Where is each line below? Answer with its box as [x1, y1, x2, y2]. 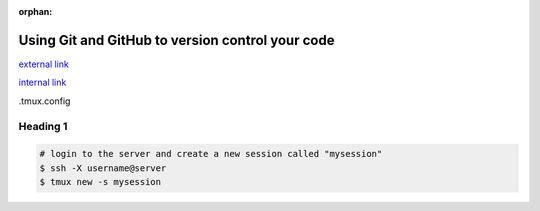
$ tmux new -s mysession [39, 176, 162, 188]
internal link [18, 76, 67, 89]
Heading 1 [18, 120, 68, 134]
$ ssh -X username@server [39, 162, 167, 174]
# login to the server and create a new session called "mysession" [39, 148, 383, 160]
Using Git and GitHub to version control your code [18, 31, 335, 49]
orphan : [18, 6, 53, 17]
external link [18, 58, 70, 70]
